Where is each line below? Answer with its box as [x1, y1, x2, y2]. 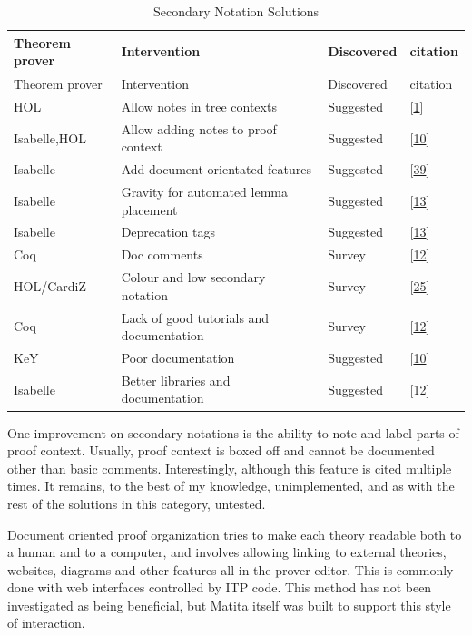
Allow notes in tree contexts [121, 96, 277, 115]
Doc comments [121, 245, 203, 264]
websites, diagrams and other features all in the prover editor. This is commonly [7, 560, 454, 579]
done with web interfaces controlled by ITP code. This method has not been [7, 578, 432, 597]
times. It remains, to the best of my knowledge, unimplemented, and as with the [7, 476, 455, 495]
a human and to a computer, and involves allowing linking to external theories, [7, 542, 447, 562]
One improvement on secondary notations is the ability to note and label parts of [7, 423, 459, 442]
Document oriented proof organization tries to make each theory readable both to [7, 524, 462, 543]
